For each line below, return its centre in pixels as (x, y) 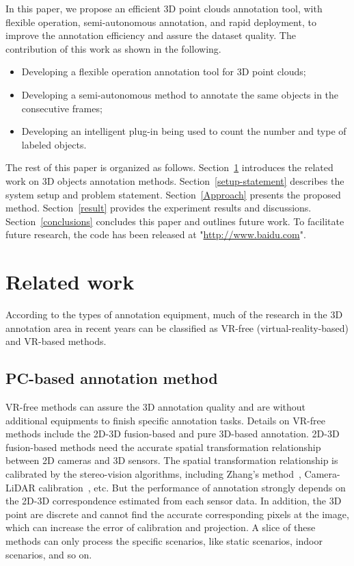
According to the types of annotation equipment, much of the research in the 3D (174, 314)
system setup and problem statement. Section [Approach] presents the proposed (173, 194)
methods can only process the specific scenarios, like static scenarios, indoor (164, 540)
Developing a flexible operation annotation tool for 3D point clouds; (164, 72)
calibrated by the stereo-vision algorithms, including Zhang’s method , (153, 473)
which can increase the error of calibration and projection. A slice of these (161, 527)
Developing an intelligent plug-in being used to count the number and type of (184, 131)
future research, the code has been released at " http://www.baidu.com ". (156, 234)
